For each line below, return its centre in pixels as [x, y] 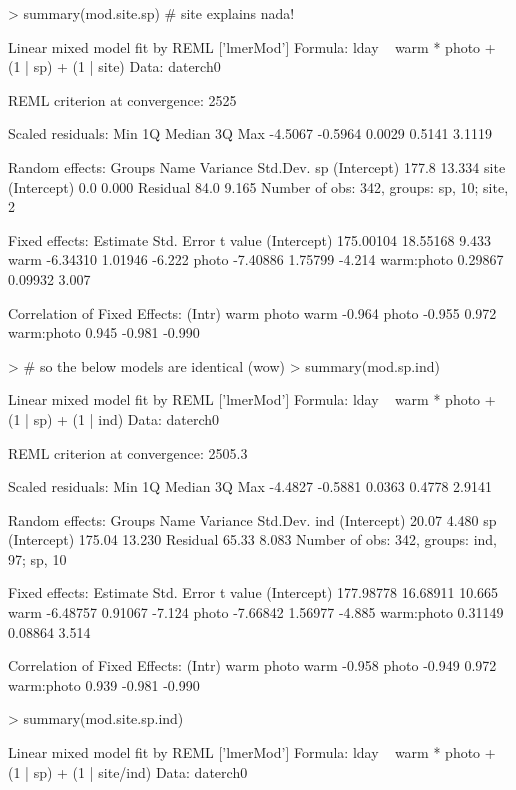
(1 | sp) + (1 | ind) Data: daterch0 [114, 418]
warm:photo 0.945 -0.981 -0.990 [104, 332]
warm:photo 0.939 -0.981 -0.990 [104, 684]
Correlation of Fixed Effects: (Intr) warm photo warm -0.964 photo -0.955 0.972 [252, 312]
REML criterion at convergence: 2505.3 [128, 452]
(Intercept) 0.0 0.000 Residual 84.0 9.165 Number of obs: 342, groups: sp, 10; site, [258, 186]
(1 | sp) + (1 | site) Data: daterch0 [114, 66]
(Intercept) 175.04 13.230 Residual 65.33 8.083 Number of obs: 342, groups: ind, [253, 539]
